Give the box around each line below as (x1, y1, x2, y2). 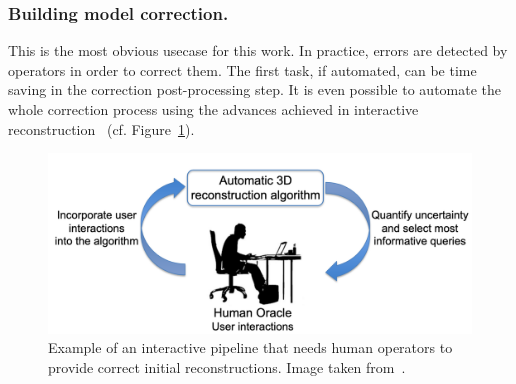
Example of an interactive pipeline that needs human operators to (48, 337, 453, 358)
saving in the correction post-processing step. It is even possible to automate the (8, 79, 502, 100)
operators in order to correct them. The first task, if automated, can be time (8, 59, 477, 80)
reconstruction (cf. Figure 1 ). (8, 118, 195, 139)
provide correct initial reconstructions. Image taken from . (48, 356, 406, 377)
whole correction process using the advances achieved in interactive (8, 99, 419, 119)
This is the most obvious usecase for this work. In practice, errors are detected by (8, 40, 508, 61)
